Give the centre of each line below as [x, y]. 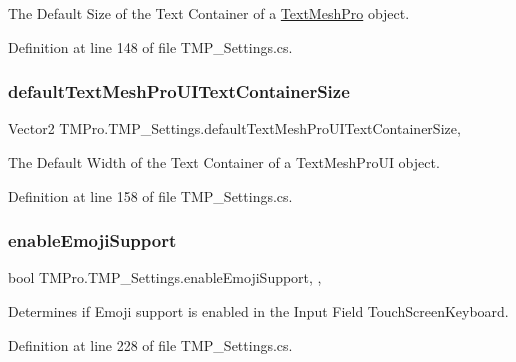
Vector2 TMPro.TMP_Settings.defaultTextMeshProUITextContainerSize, [234, 128]
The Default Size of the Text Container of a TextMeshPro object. [209, 13]
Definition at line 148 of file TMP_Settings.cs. [150, 46]
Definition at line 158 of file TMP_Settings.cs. [150, 195]
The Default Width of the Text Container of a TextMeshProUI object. [224, 162]
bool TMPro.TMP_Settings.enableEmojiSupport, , [165, 277]
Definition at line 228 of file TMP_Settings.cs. [150, 344]
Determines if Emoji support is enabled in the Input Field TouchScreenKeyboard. [258, 311]
